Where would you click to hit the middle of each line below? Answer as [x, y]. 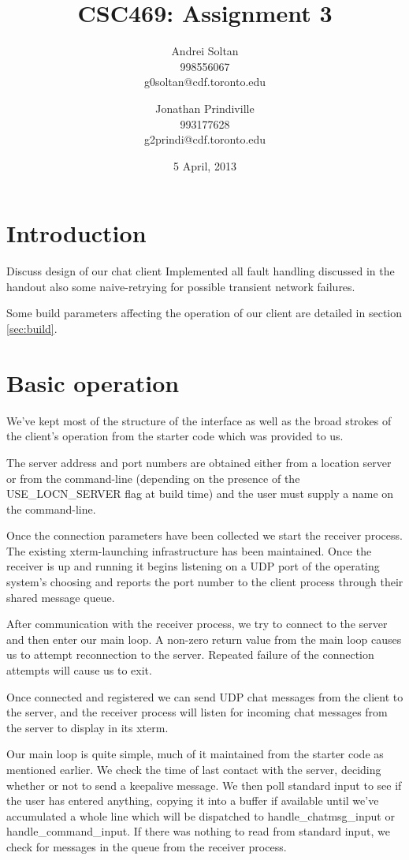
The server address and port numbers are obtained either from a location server [199, 462]
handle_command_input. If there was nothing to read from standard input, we [198, 831]
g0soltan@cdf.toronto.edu [205, 82]
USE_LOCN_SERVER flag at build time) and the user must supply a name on [200, 494]
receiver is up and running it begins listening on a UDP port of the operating [193, 566]
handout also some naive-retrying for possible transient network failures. [181, 286]
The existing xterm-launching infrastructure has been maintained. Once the [189, 550]
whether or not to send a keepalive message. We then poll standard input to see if [204, 785]
